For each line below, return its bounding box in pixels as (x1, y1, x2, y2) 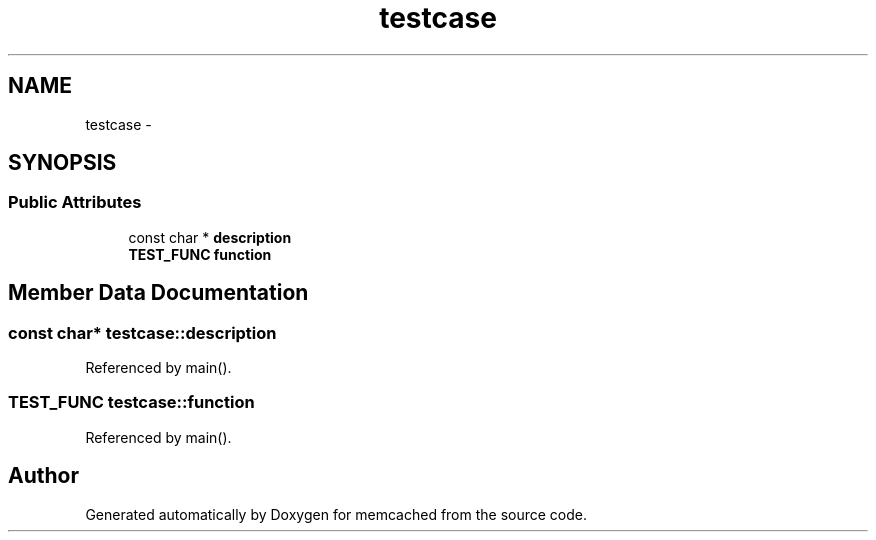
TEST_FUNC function (128, 245, 272, 263)
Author (8, 463, 79, 489)
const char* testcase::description (8, 322, 277, 343)
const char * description (128, 228, 292, 246)
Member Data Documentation (8, 280, 309, 306)
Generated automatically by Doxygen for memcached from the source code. (85, 505, 588, 523)
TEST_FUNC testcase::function (8, 392, 255, 413)
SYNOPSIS (8, 150, 117, 176)
